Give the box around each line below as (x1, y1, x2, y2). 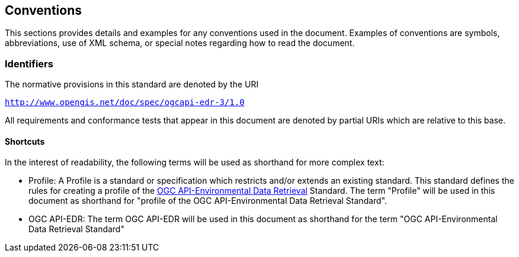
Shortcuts (5, 136, 45, 147)
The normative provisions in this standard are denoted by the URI (5, 79, 259, 90)
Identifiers (5, 57, 53, 70)
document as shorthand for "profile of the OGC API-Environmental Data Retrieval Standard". (28, 196, 387, 206)
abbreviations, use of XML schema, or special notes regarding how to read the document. (5, 38, 355, 48)
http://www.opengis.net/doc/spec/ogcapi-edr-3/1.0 (5, 97, 245, 108)
